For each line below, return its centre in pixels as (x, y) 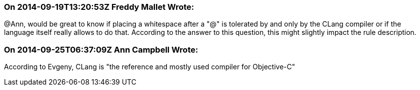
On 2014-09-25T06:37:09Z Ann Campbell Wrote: (101, 49)
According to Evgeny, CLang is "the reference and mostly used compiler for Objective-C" (150, 67)
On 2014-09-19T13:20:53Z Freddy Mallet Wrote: (99, 7)
